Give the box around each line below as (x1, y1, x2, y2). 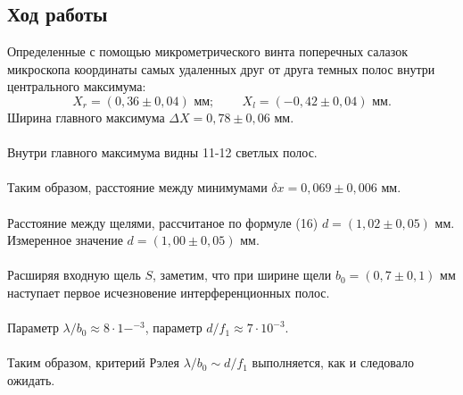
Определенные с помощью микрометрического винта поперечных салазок (7, 42, 408, 61)
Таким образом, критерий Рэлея (7, 353, 179, 372)
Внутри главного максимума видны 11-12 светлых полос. (7, 143, 318, 162)
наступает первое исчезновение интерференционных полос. (7, 282, 330, 301)
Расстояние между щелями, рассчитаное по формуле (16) (7, 213, 318, 231)
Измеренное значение (7, 231, 123, 249)
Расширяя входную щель (7, 265, 141, 284)
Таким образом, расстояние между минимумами (7, 178, 268, 197)
